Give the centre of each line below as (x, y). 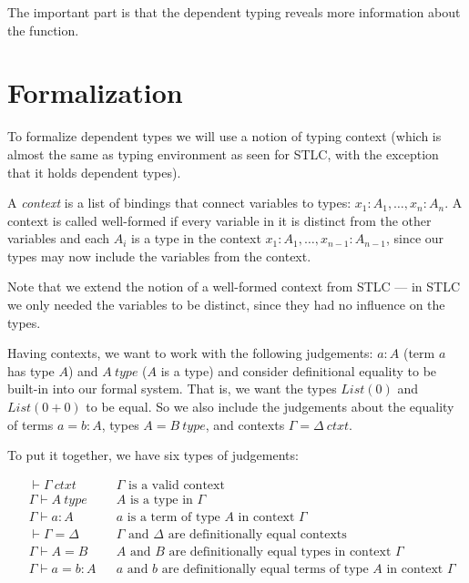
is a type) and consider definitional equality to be (299, 370)
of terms (31, 424)
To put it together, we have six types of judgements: (153, 455)
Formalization (95, 92)
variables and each (59, 238)
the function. (43, 30)
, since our (415, 238)
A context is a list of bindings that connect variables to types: (179, 203)
